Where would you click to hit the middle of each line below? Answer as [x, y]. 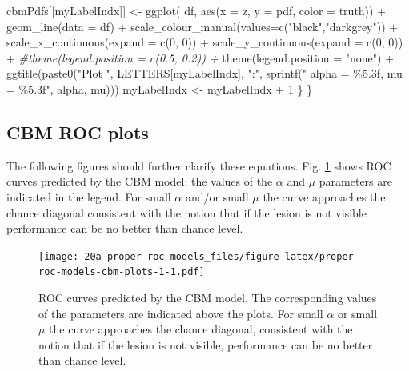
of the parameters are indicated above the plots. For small [181, 313]
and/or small [217, 196]
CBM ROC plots [78, 132]
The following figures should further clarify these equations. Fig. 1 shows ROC [199, 165]
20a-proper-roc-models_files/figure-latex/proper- [222, 256]
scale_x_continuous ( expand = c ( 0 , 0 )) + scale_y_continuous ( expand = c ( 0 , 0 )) [205, 42]
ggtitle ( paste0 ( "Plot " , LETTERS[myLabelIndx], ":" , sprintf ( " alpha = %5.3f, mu [204, 73]
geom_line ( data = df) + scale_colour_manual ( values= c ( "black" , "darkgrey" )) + [202, 26]
